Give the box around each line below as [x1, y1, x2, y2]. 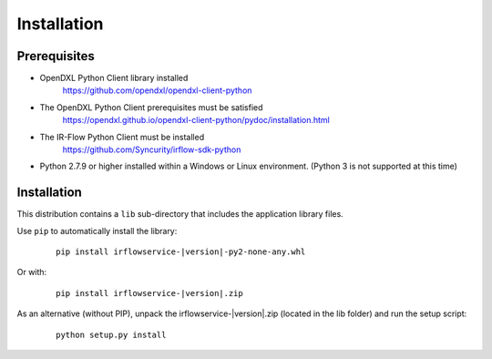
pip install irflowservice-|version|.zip [56, 288, 243, 298]
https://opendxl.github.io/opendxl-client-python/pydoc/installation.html [62, 115, 330, 126]
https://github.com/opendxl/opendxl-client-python [62, 85, 252, 96]
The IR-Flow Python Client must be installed [39, 131, 205, 142]
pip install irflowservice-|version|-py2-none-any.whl [56, 247, 306, 257]
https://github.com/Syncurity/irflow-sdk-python [62, 144, 241, 155]
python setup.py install [56, 329, 167, 340]
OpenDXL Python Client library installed [39, 73, 189, 84]
